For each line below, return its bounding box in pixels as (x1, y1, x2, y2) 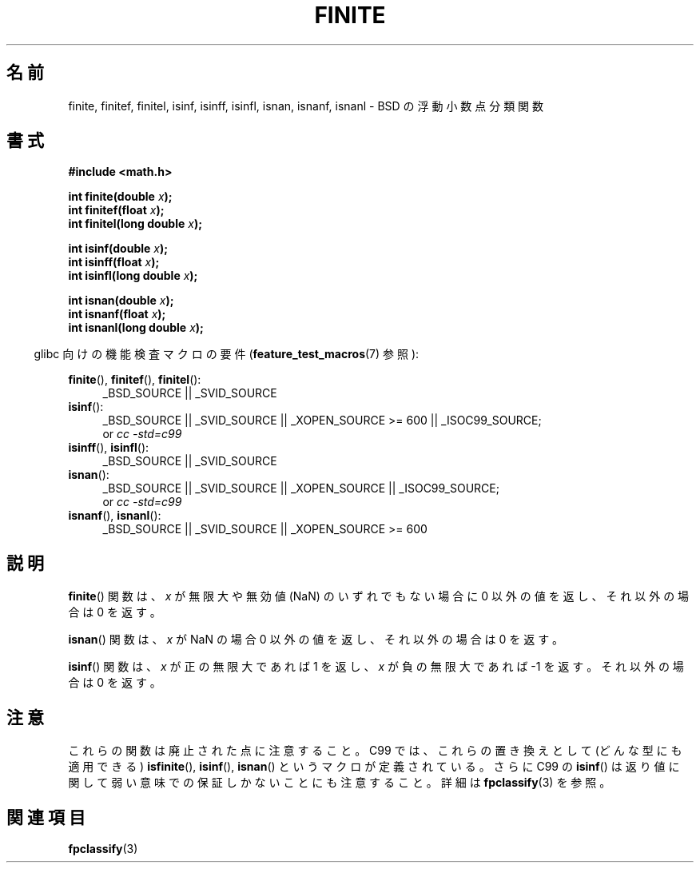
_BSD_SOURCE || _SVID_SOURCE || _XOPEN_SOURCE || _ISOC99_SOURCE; (102, 481, 499, 496)
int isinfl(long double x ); (68, 269, 198, 283)
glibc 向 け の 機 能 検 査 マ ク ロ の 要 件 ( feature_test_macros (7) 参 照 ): (34, 347, 420, 361)
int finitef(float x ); (68, 203, 165, 217)
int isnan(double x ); (68, 293, 174, 308)
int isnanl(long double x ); (68, 321, 204, 335)
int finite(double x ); (68, 189, 173, 204)
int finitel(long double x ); (68, 217, 203, 231)
